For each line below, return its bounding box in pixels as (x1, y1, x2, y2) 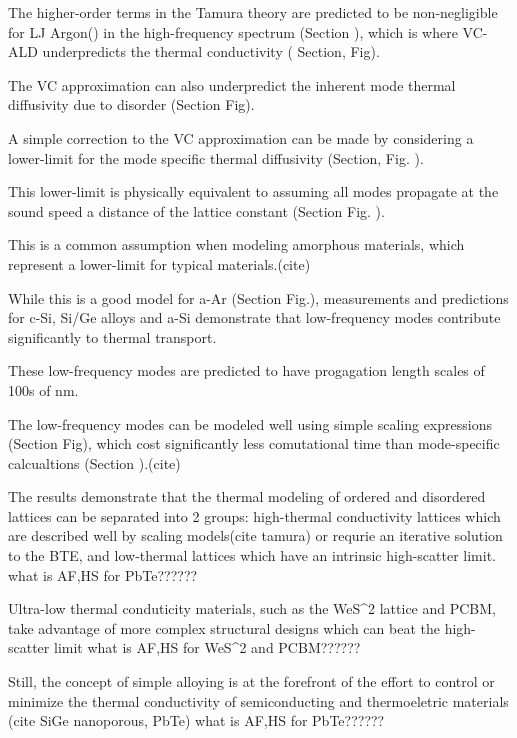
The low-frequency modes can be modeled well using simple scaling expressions (8, 413, 492, 434)
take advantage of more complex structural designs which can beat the (8, 617, 440, 638)
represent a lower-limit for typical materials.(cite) (8, 253, 311, 274)
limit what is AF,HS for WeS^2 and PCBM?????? (53, 637, 361, 658)
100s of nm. (8, 379, 79, 400)
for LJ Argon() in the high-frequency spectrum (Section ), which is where (8, 21, 458, 42)
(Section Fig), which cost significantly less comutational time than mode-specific (8, 433, 500, 454)
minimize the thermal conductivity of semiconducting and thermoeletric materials (8, 690, 509, 711)
